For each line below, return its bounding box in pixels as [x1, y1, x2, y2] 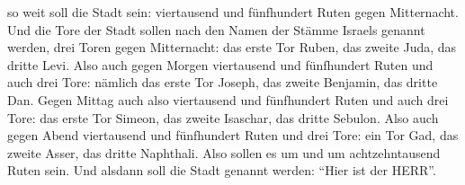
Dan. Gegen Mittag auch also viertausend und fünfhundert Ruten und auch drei [7, 90, 449, 109]
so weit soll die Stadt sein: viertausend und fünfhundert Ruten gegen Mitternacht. [7, 3, 459, 21]
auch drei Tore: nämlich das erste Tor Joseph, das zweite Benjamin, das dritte [7, 73, 438, 92]
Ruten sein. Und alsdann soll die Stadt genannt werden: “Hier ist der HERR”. [7, 161, 436, 180]
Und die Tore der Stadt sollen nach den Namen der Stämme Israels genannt [7, 20, 425, 39]
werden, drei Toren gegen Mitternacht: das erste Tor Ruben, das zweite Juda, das [7, 38, 457, 57]
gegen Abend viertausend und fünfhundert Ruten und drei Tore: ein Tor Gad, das [7, 126, 459, 145]
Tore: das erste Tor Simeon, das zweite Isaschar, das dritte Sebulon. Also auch [7, 108, 439, 127]
